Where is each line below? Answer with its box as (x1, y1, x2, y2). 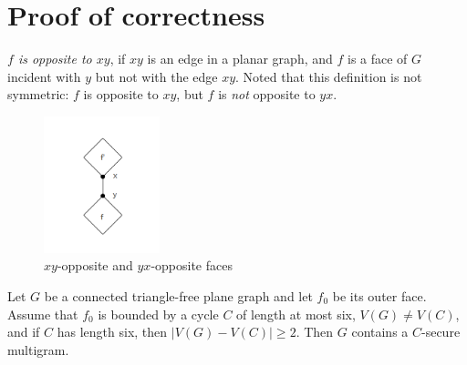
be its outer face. (332, 287, 427, 306)
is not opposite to (218, 85, 316, 104)
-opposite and (57, 256, 133, 275)
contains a (351, 322, 409, 341)
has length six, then (57, 322, 168, 341)
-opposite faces (150, 256, 233, 275)
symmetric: (7, 85, 69, 104)
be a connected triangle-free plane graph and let (44, 287, 313, 306)
